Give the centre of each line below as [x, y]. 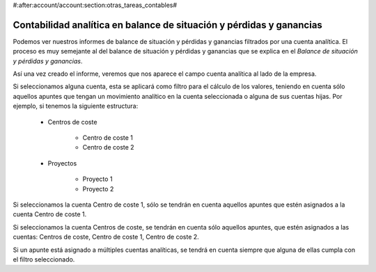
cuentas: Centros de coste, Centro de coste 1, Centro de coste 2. [106, 237]
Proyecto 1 [97, 179]
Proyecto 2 [98, 189]
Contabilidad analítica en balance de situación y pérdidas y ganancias [168, 25]
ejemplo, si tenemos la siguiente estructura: [76, 106]
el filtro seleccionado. [44, 259]
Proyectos [62, 163]
